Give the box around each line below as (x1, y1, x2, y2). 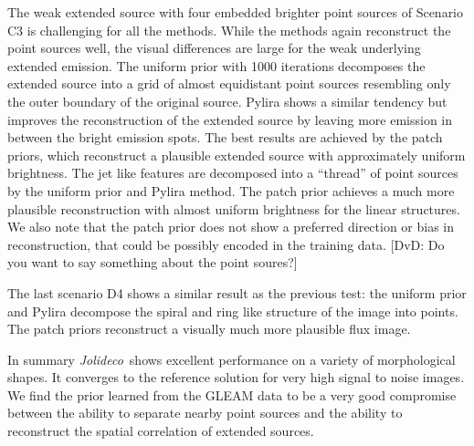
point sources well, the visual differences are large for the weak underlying (7, 38, 421, 57)
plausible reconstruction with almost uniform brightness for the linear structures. (7, 199, 460, 218)
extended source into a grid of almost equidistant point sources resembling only (7, 74, 451, 93)
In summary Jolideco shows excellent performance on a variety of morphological (7, 349, 456, 368)
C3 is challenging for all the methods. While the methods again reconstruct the (7, 20, 451, 39)
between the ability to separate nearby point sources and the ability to (7, 403, 403, 422)
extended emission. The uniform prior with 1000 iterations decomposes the (7, 56, 426, 75)
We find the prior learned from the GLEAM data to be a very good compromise (7, 385, 457, 404)
